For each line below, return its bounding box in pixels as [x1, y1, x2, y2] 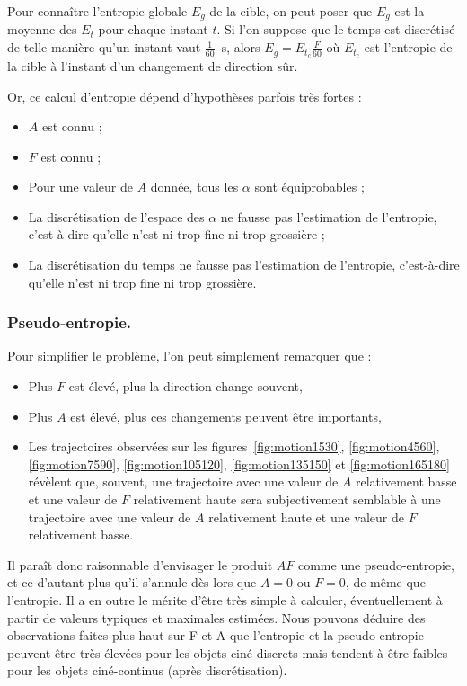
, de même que [345, 573, 426, 592]
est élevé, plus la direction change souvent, [68, 377, 303, 396]
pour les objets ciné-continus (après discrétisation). [7, 661, 287, 680]
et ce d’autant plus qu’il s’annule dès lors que [7, 573, 257, 592]
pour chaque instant [98, 20, 208, 39]
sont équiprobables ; [254, 177, 365, 196]
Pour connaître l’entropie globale [7, 2, 188, 20]
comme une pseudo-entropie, [297, 555, 454, 574]
